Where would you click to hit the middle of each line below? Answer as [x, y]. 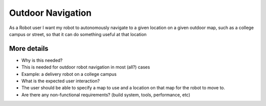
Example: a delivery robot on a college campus [69, 74]
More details [29, 49]
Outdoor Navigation [50, 13]
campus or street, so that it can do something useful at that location [78, 34]
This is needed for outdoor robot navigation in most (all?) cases [86, 67]
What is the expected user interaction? [61, 81]
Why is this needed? [42, 60]
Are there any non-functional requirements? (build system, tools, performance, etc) [106, 95]
